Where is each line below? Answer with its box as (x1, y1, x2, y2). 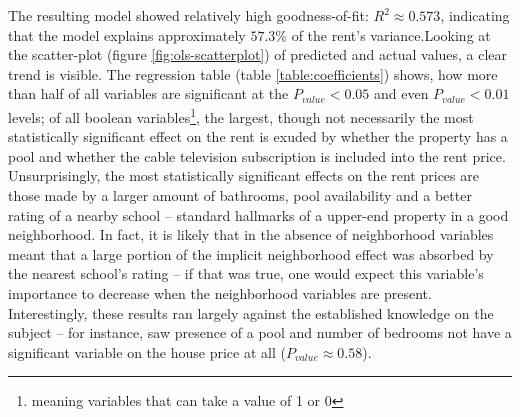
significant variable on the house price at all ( (8, 341, 286, 362)
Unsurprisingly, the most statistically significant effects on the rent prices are (8, 165, 479, 186)
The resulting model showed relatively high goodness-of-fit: (8, 5, 369, 25)
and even (373, 83, 429, 104)
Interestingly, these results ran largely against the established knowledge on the (8, 302, 494, 323)
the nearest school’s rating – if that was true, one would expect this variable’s (8, 263, 484, 284)
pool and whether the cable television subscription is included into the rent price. (8, 145, 506, 166)
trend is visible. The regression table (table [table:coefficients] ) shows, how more (8, 63, 498, 84)
